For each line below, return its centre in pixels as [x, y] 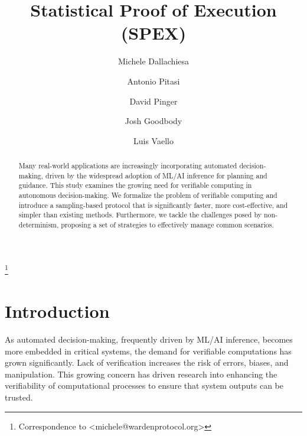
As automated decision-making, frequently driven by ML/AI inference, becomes [149, 339]
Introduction [57, 311]
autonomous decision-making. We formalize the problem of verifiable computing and [148, 195]
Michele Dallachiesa [153, 61]
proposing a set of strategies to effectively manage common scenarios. [167, 225]
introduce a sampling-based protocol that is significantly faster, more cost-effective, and [153, 205]
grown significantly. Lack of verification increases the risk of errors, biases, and [147, 362]
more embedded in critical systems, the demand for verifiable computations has [148, 351]
